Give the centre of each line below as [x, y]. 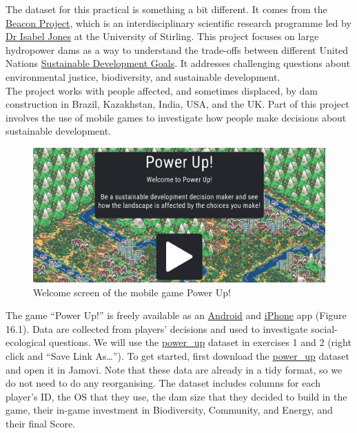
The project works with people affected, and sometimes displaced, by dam [162, 90]
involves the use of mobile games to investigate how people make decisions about [176, 117]
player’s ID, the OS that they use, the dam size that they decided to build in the [176, 396]
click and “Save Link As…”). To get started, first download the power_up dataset [177, 355]
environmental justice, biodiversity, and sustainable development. [143, 76]
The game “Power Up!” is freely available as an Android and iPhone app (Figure [176, 315]
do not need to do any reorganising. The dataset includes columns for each [163, 383]
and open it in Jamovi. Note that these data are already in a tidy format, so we [174, 369]
